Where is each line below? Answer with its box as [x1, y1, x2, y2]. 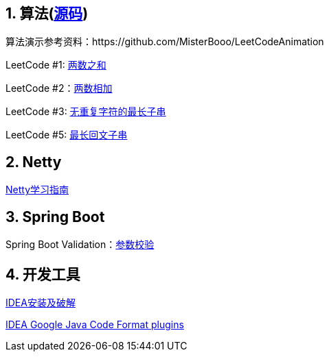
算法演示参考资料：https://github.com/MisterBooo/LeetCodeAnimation [5, 36, 324, 48]
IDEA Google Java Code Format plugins [5, 318, 184, 330]
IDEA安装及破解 [5, 296, 76, 308]
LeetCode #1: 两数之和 [5, 59, 106, 71]
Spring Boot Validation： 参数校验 [5, 238, 155, 251]
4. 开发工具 [5, 265, 80, 283]
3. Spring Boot [5, 208, 105, 225]
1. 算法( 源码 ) [5, 5, 89, 22]
